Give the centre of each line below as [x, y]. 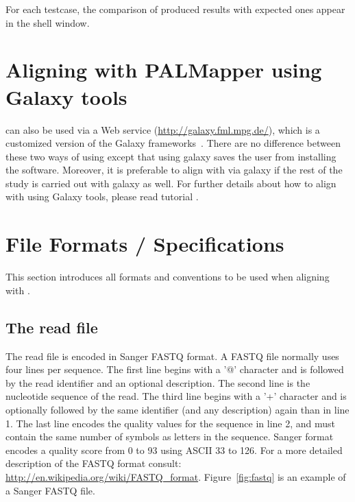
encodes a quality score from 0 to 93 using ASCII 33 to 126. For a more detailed [174, 450]
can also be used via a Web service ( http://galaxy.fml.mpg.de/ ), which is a [163, 129]
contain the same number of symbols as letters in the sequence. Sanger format [170, 437]
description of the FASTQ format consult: [94, 463]
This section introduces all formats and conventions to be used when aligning [168, 277]
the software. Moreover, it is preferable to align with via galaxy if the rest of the [174, 170]
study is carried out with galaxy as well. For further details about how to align [171, 183]
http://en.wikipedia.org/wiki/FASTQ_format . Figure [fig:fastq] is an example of [176, 476]
